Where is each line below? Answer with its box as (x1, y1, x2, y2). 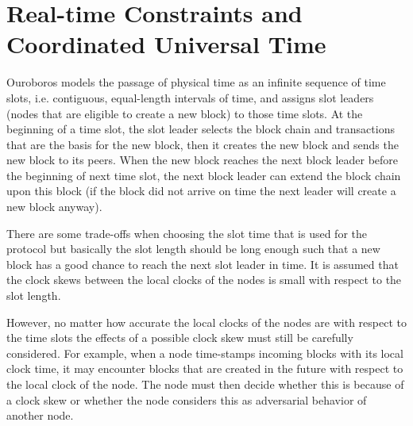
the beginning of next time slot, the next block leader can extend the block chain (6, 167, 401, 183)
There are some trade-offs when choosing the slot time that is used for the (6, 225, 367, 241)
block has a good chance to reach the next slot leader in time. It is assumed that (6, 255, 399, 272)
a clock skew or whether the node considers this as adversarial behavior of (6, 391, 367, 408)
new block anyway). (6, 198, 102, 215)
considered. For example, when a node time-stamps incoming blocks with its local (6, 344, 403, 361)
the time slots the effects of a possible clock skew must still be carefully (6, 329, 353, 346)
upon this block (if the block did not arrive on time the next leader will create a (6, 182, 396, 199)
